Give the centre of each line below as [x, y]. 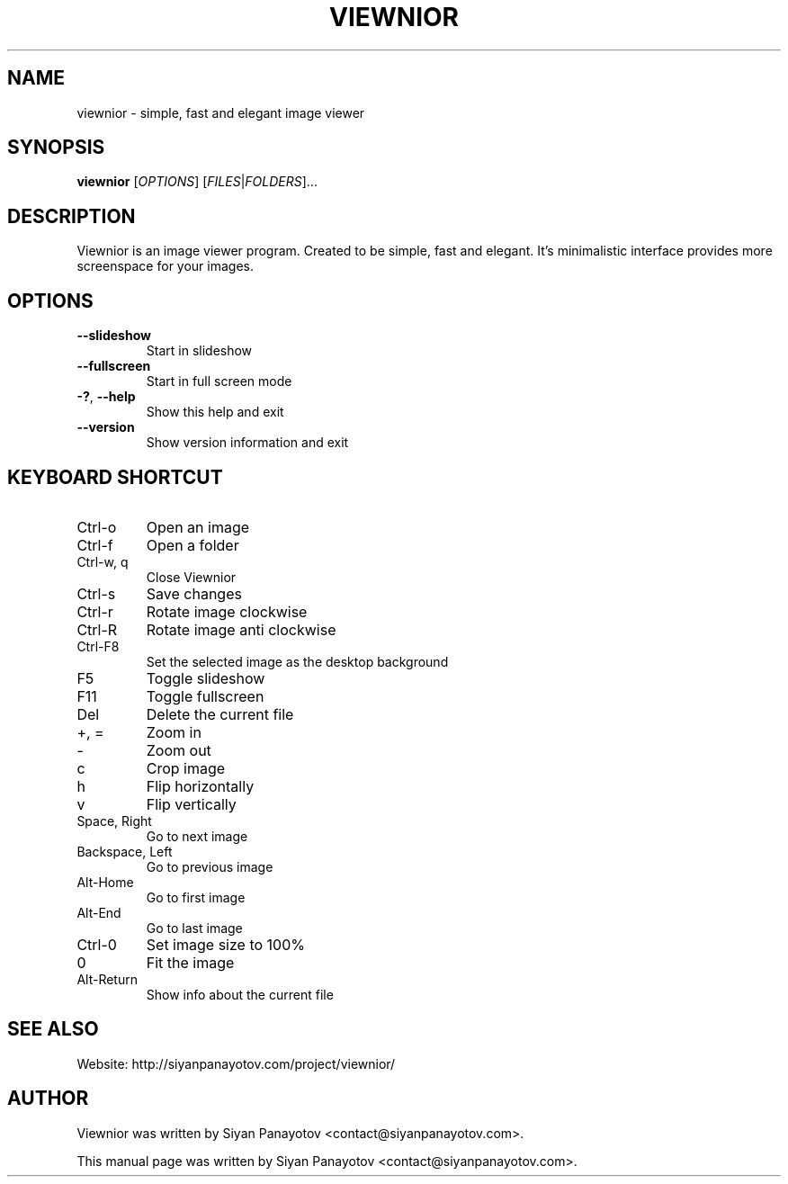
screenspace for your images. [166, 266]
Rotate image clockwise [227, 611]
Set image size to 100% [225, 944]
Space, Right [114, 821]
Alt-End [99, 912]
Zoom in [174, 732]
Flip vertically [191, 804]
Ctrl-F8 [98, 646]
